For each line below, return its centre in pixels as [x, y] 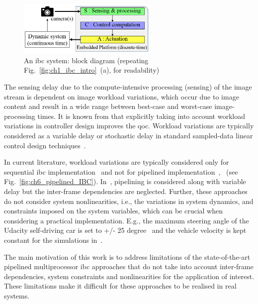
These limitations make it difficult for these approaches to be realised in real [120, 286]
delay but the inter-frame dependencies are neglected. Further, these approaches [126, 191]
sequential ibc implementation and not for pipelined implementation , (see [121, 171]
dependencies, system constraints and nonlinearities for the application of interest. [129, 276]
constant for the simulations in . [53, 240]
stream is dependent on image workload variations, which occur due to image [122, 96]
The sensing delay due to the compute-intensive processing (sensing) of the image [128, 87]
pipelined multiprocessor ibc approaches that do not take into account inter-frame [129, 266]
